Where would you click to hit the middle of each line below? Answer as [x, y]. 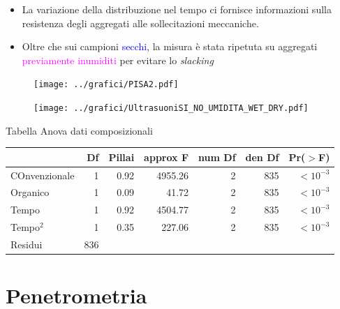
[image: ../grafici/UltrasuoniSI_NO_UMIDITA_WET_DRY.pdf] [171, 108]
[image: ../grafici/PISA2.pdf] [106, 85]
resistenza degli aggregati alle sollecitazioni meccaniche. [140, 23]
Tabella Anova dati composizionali [79, 130]
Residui [27, 244]
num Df [217, 157]
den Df [262, 157]
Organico [30, 192]
